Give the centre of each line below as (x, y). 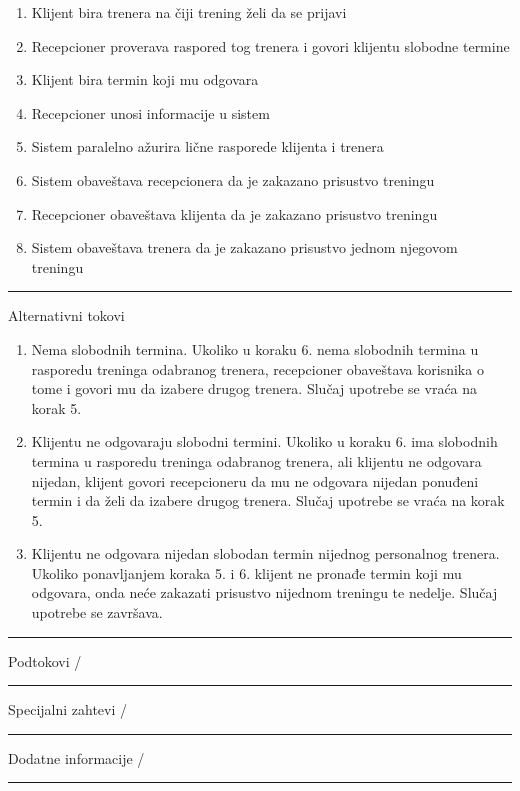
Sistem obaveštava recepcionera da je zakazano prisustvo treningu (233, 179)
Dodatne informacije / (76, 757)
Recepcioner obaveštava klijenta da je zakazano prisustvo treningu (234, 213)
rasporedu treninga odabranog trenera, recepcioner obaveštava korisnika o (257, 368)
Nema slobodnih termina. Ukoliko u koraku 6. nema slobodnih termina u (255, 348)
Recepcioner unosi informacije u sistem (150, 112)
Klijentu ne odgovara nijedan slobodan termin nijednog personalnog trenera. (265, 553)
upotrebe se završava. (97, 612)
